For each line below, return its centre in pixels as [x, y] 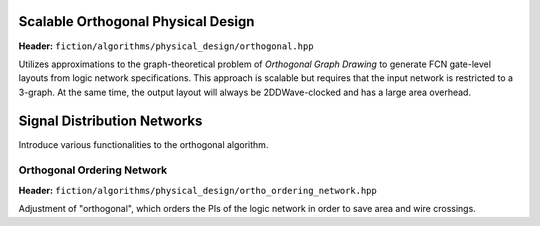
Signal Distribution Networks [110, 120]
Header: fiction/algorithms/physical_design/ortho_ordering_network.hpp [197, 190]
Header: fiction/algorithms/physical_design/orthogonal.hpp [166, 46]
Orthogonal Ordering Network [93, 170]
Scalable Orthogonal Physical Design [136, 21]
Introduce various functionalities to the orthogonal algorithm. [143, 144]
